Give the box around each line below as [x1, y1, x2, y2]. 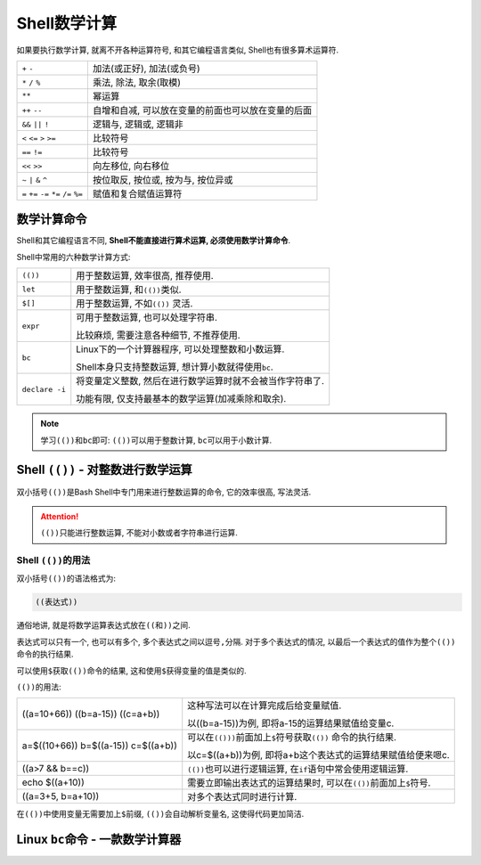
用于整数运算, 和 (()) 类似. [76, 283, 182, 296]
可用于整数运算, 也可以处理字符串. [76, 312, 218, 324]
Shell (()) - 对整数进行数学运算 [16, 462, 193, 477]
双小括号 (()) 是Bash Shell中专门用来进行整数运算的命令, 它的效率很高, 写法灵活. [16, 486, 312, 497]
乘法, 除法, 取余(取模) [92, 76, 182, 88]
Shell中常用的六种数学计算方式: [16, 251, 131, 262]
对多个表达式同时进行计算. [187, 791, 298, 804]
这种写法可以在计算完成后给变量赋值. [187, 699, 342, 712]
